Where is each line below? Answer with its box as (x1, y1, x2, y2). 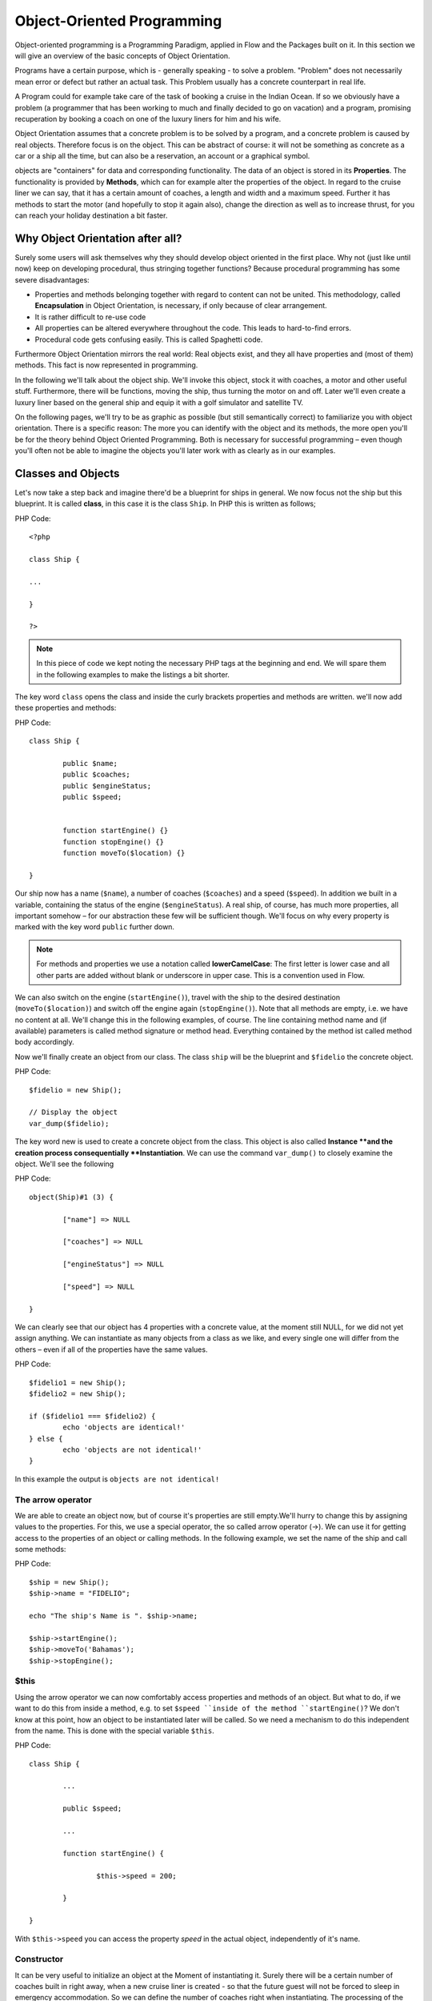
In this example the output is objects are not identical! (14, 1474, 220, 1484)
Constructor (14, 1954, 64, 1965)
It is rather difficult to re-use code (34, 312, 146, 322)
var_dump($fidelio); (29, 1119, 110, 1128)
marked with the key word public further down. (14, 922, 175, 932)
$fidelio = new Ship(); (29, 1085, 122, 1094)
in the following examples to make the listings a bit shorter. (36, 669, 230, 680)
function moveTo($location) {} (62, 848, 186, 858)
